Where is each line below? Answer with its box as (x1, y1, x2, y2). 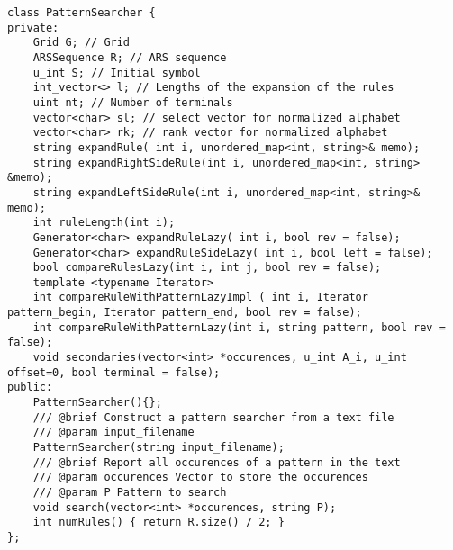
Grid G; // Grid (32, 36, 131, 50)
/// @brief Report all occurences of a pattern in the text (32, 455, 401, 469)
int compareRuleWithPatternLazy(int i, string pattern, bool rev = (32, 320, 446, 334)
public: (7, 381, 53, 394)
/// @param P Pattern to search (32, 486, 227, 499)
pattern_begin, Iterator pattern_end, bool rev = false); (7, 306, 362, 320)
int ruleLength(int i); (32, 216, 176, 230)
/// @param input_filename (32, 426, 195, 439)
